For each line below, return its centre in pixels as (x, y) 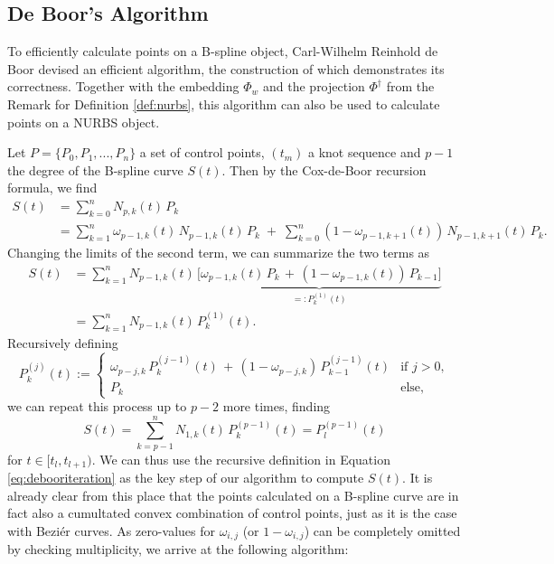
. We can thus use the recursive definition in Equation (241, 459)
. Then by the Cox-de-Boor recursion (324, 169)
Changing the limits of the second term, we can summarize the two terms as (219, 253)
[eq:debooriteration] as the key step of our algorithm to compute (186, 478)
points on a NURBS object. (84, 122)
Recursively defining (63, 342)
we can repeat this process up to (97, 406)
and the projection (314, 86)
